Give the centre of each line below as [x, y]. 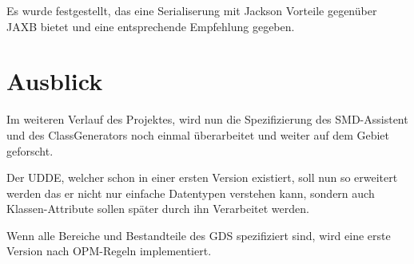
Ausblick [55, 81]
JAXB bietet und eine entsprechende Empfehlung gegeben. [151, 26]
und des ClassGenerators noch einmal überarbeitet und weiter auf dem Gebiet [198, 134]
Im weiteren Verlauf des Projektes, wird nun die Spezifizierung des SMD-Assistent [207, 119]
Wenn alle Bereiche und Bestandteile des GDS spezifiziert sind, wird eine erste [199, 235]
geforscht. [30, 150]
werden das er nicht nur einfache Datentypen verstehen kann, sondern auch [191, 193]
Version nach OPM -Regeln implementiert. [109, 251]
